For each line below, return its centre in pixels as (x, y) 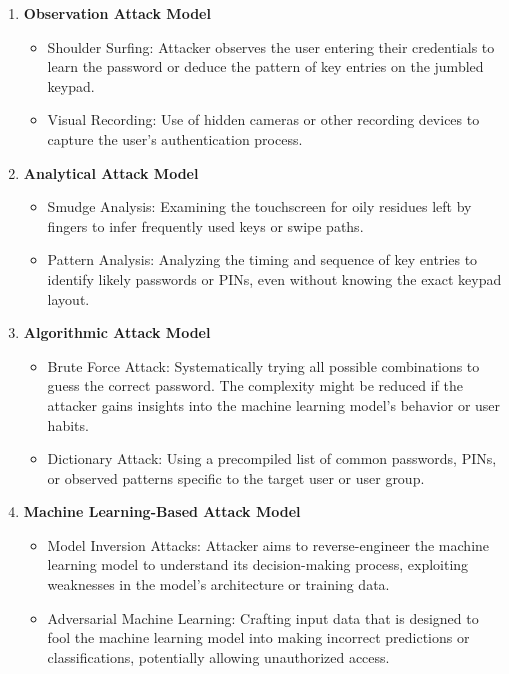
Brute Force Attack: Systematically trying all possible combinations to (263, 365)
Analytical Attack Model (111, 172)
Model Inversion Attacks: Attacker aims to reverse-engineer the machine (268, 544)
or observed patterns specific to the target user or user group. (236, 477)
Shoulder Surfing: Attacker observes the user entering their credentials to (271, 46)
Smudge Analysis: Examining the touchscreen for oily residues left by (259, 206)
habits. (68, 424)
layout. (68, 298)
